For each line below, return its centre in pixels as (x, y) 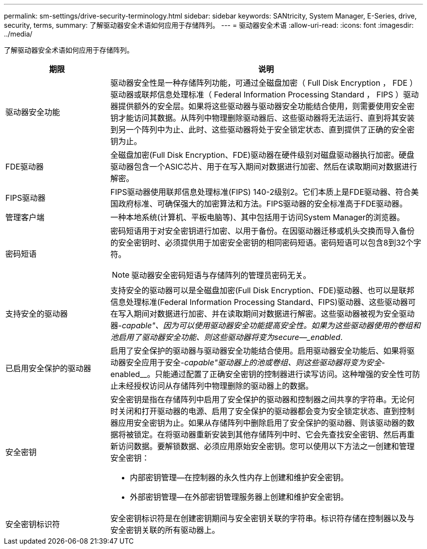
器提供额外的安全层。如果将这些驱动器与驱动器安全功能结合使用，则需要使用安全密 (262, 106)
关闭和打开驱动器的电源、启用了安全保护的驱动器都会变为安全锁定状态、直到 (259, 411)
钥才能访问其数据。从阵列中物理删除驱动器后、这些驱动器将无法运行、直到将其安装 (262, 118)
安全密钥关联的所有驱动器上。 (165, 530)
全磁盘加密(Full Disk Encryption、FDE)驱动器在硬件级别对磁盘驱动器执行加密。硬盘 (262, 155)
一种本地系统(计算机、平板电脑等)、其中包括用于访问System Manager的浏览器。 (257, 217)
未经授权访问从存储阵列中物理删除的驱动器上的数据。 (216, 386)
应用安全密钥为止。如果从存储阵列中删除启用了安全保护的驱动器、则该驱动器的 (262, 423)
